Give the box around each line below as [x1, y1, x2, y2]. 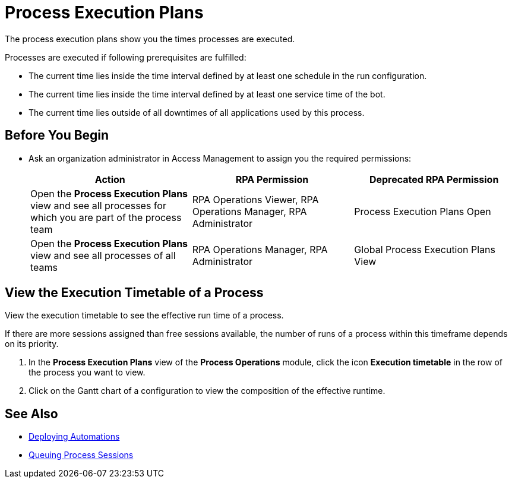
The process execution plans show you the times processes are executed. [5, 33, 295, 44]
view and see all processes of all [30, 249, 176, 261]
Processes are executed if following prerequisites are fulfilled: [5, 52, 246, 62]
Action [94, 173, 125, 185]
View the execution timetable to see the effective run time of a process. [5, 310, 284, 321]
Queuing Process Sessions [29, 450, 134, 460]
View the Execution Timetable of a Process [5, 285, 264, 301]
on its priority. [5, 339, 59, 349]
